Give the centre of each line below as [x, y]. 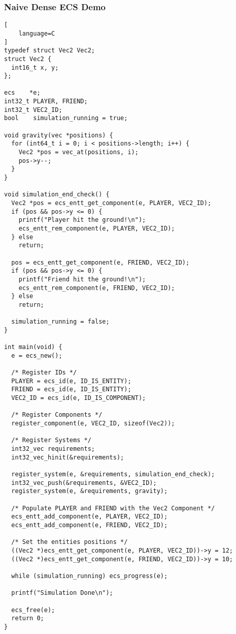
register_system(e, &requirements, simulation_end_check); [113, 474]
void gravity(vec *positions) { [59, 135]
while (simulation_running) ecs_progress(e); [90, 576]
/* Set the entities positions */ [70, 542]
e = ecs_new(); [37, 355]
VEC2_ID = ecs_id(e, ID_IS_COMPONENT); [79, 398]
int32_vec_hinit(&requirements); [68, 457]
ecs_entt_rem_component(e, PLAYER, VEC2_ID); [97, 228]
